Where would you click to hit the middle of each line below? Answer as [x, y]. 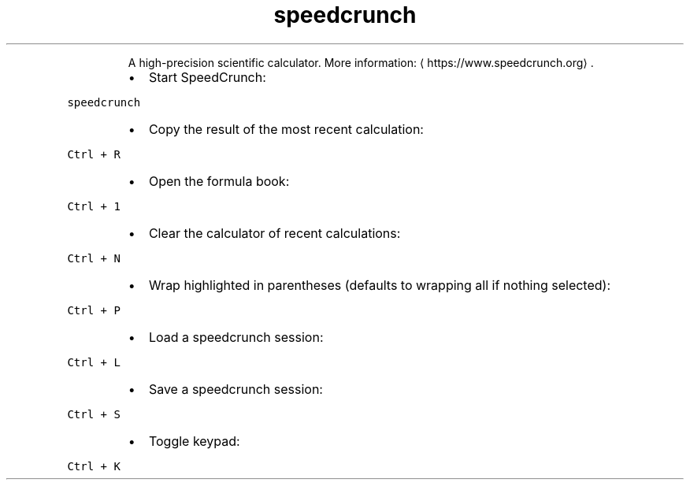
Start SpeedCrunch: [207, 77]
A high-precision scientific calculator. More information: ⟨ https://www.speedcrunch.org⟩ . [361, 62]
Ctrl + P [94, 310]
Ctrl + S [94, 414]
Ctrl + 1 [94, 206]
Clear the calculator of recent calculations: [275, 233]
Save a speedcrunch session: [236, 389]
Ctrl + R [94, 154]
